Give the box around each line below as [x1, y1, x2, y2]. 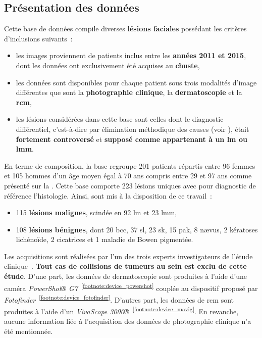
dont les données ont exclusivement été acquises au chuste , [16, 60, 200, 70]
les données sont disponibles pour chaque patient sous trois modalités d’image [16, 77, 257, 87]
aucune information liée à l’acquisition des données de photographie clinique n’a [4, 316, 251, 326]
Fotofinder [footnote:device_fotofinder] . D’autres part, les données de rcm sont [4, 293, 234, 305]
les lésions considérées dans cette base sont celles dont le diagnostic [16, 114, 224, 124]
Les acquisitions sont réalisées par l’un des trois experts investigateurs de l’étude [4, 251, 253, 261]
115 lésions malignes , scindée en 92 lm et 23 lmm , [16, 207, 177, 218]
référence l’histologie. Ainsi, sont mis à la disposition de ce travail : [4, 190, 213, 201]
